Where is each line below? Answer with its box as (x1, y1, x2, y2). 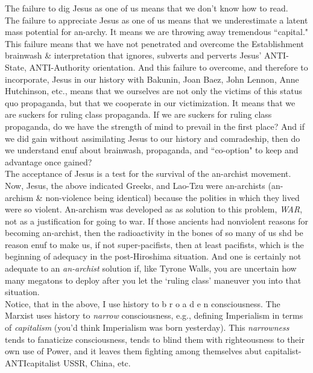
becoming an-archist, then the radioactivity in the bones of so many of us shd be (5, 226, 303, 239)
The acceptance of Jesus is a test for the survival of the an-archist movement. (5, 167, 291, 180)
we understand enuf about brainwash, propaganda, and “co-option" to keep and (5, 144, 299, 156)
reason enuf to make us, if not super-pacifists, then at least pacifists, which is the (5, 238, 304, 250)
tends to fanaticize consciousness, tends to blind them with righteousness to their (5, 333, 305, 345)
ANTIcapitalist (5, 356, 61, 369)
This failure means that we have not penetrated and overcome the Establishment (5, 37, 305, 49)
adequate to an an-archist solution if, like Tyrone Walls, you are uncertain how (5, 262, 297, 275)
